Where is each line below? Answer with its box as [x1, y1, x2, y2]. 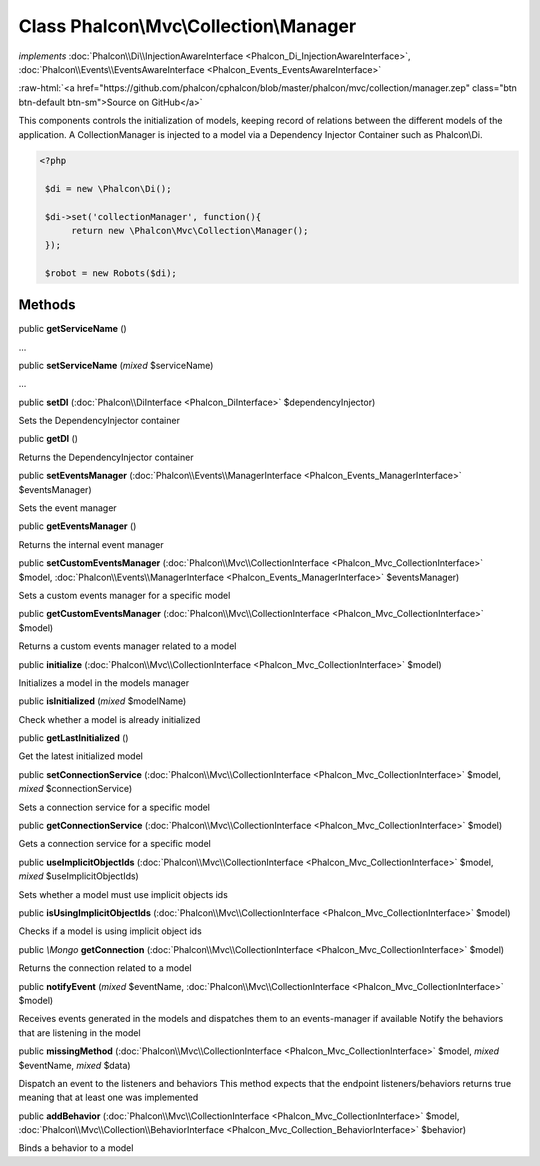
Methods [18, 296, 76, 314]
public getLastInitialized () [18, 732, 129, 744]
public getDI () [18, 433, 79, 445]
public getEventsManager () [18, 520, 137, 532]
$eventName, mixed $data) [18, 1059, 131, 1071]
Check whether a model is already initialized [18, 713, 201, 725]
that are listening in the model [18, 1026, 141, 1039]
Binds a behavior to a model [18, 1142, 134, 1154]
